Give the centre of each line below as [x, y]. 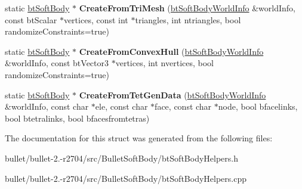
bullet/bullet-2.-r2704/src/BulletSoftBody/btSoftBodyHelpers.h [121, 158]
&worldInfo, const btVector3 [57, 63]
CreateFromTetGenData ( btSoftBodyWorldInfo [172, 94]
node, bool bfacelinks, [258, 106]
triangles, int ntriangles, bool [188, 19]
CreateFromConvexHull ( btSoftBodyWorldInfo [171, 51]
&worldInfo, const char [47, 106]
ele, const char [121, 106]
